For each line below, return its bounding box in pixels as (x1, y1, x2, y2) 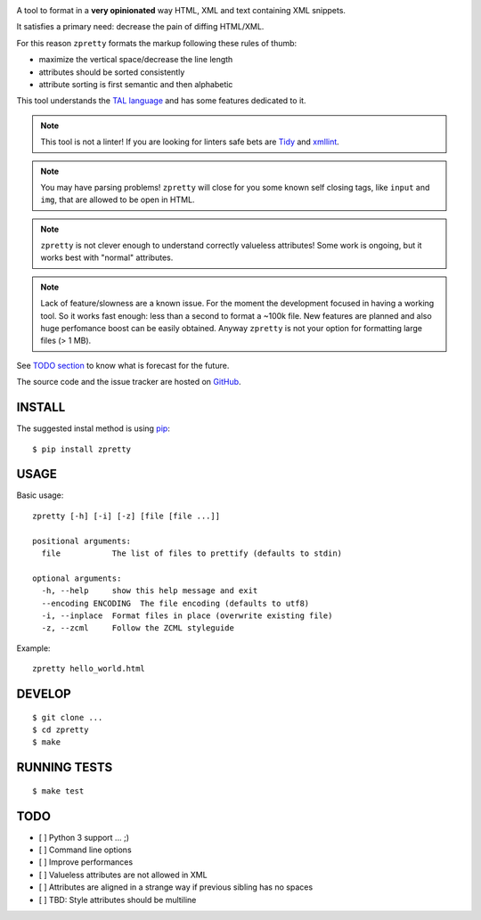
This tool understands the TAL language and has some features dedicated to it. (16, 95, 306, 106)
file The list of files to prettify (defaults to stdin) (41, 548, 343, 558)
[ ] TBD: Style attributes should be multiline (38, 894, 197, 905)
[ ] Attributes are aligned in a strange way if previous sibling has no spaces (38, 882, 314, 892)
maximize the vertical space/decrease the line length (38, 54, 233, 65)
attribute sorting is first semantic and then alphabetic (38, 78, 233, 89)
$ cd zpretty (32, 724, 89, 735)
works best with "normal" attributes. (40, 252, 174, 263)
